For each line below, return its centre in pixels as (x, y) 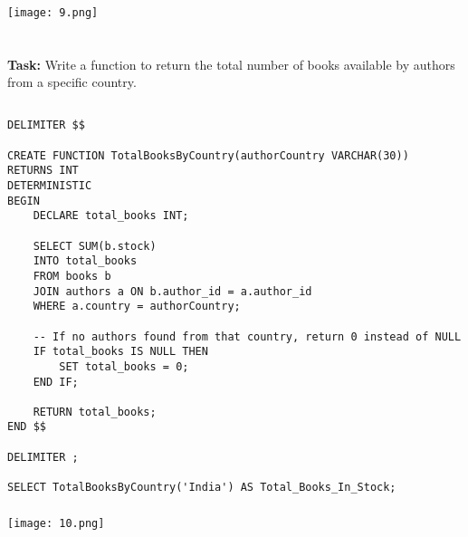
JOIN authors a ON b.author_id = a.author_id (172, 291)
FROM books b (72, 276)
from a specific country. (72, 82)
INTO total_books (85, 261)
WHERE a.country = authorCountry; (137, 307)
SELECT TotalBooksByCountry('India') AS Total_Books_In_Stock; (202, 488)
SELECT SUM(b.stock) (95, 246)
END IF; (56, 382)
